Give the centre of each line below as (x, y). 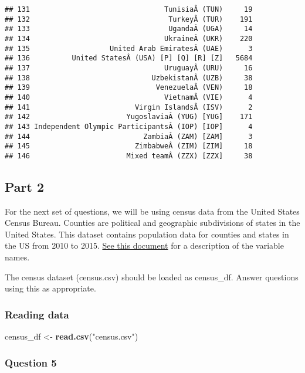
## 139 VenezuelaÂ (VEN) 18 (129, 88)
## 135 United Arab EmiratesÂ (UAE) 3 (129, 48)
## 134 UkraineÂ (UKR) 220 (129, 38)
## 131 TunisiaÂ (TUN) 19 (129, 9)
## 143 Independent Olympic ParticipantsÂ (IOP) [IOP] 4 (129, 126)
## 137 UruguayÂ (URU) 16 (129, 68)
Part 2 (25, 186)
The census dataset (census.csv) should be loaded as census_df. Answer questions (152, 277)
